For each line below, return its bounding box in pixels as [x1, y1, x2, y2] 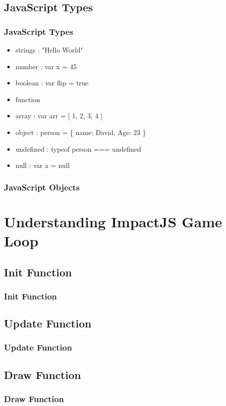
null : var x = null [15, 160, 70, 170]
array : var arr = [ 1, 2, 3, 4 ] [15, 110, 103, 121]
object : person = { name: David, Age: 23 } [15, 127, 146, 137]
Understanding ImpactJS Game [4, 211, 223, 231]
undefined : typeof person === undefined [15, 143, 141, 154]
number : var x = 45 [15, 61, 77, 71]
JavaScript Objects [4, 181, 80, 193]
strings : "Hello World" [15, 45, 83, 54]
